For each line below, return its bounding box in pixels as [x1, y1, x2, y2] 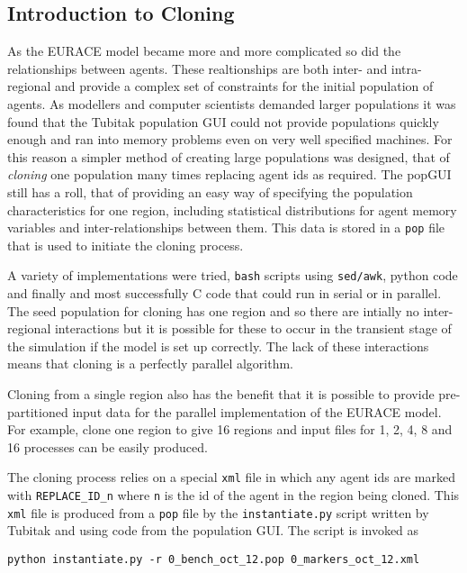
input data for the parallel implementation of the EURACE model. [72, 402, 442, 421]
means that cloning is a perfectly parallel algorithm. [7, 354, 294, 373]
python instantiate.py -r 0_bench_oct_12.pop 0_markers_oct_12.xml [7, 552, 420, 566]
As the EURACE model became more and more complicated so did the [7, 41, 401, 60]
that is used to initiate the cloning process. [7, 235, 244, 254]
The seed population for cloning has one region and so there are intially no [7, 301, 419, 320]
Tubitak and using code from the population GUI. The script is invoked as [7, 521, 419, 540]
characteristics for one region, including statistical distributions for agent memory [7, 200, 457, 219]
